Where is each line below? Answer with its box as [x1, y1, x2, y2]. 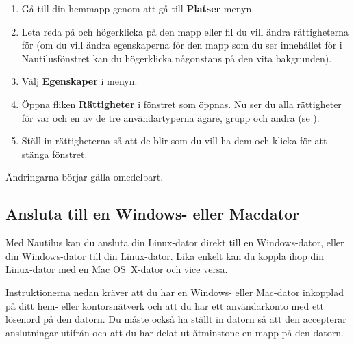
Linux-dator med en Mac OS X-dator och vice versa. [5, 262, 228, 276]
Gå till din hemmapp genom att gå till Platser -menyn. [21, 1, 255, 15]
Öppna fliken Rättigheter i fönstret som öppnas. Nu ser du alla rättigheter [21, 96, 342, 111]
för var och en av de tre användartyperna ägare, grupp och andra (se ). [21, 110, 320, 124]
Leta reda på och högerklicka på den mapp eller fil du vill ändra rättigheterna [21, 24, 349, 38]
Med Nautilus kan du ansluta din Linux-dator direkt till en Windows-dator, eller [5, 235, 344, 250]
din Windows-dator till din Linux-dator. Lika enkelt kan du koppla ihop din [5, 248, 324, 263]
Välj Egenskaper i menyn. [21, 74, 138, 88]
